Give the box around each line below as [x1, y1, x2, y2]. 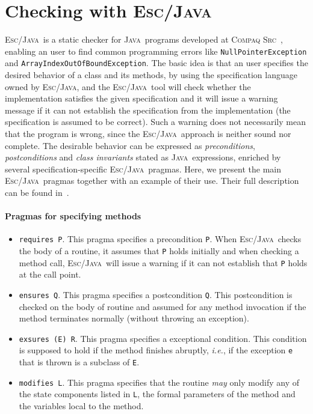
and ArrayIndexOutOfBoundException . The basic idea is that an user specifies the [5, 56, 308, 69]
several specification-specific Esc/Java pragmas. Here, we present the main [5, 162, 282, 175]
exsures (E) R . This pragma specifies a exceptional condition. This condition [19, 332, 307, 344]
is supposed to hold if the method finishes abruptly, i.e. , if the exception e [19, 344, 293, 356]
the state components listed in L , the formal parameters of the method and [19, 388, 296, 400]
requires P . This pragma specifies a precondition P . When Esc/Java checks [19, 233, 302, 245]
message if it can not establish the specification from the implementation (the [5, 103, 291, 116]
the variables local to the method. [19, 400, 144, 412]
